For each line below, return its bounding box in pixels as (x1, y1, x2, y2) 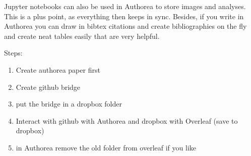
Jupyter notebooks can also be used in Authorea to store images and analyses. (4, 1, 246, 11)
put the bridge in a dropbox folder (16, 98, 122, 109)
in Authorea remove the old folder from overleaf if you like (16, 142, 196, 152)
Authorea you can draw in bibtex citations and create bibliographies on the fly (4, 21, 247, 31)
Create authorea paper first (16, 64, 100, 75)
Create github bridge (16, 81, 81, 92)
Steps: (4, 47, 23, 58)
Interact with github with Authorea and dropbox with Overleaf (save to (16, 115, 238, 126)
